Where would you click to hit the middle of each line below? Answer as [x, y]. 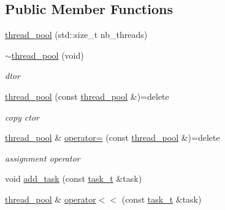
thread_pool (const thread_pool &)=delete [87, 96]
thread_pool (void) [48, 55]
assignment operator [43, 158]
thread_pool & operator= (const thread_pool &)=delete [112, 137]
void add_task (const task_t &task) [74, 178]
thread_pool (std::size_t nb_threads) [76, 35]
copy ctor [22, 117]
